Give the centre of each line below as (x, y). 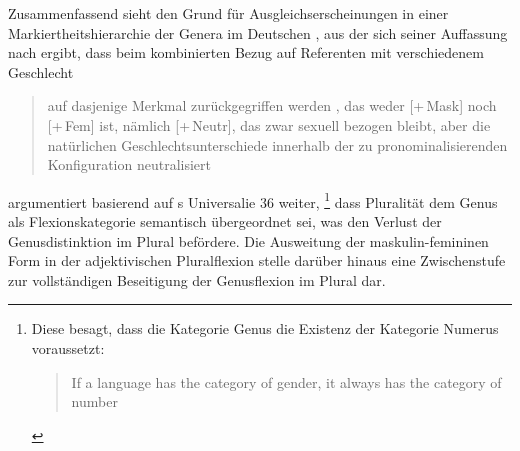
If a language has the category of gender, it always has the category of (286, 381)
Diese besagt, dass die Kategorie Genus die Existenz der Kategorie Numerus (265, 328)
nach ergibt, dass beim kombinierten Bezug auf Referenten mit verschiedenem (246, 52)
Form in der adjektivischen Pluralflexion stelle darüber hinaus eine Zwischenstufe (257, 260)
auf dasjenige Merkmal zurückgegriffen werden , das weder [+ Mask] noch (272, 105)
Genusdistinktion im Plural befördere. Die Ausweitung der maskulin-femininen (248, 240)
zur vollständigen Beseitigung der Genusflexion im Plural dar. (197, 279)
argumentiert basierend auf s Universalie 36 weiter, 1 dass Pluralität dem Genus (253, 200)
